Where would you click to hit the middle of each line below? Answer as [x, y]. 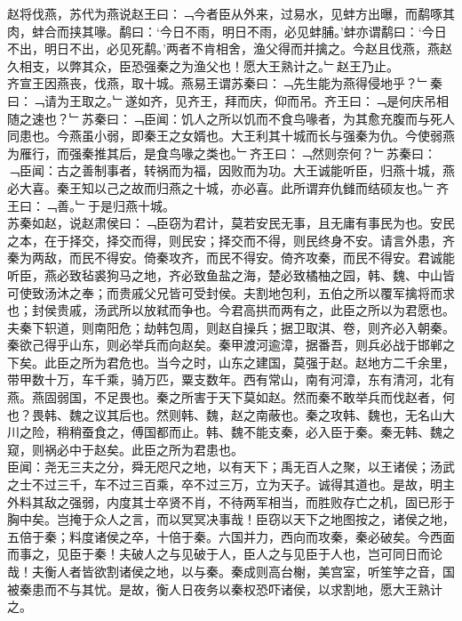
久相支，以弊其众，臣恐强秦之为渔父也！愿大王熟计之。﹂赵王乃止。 [203, 65]
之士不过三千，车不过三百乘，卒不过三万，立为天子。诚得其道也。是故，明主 [231, 484]
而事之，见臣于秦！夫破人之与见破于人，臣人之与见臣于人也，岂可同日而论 [225, 554]
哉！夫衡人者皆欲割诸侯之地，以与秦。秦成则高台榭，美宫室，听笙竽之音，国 [231, 571]
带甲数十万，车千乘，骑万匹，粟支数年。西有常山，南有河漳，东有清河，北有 [231, 379]
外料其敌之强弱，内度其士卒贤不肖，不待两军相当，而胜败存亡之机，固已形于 [231, 501]
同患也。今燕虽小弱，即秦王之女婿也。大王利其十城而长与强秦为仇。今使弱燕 [231, 136]
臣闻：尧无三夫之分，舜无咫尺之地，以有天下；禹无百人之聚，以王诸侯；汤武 [231, 467]
